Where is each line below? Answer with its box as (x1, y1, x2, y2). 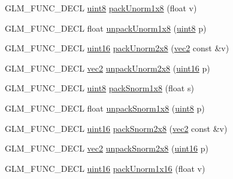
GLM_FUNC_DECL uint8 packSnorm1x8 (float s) (5, 82, 194, 94)
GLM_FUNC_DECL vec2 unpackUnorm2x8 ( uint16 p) (5, 61, 210, 74)
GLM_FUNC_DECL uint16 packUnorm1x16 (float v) (5, 162, 205, 174)
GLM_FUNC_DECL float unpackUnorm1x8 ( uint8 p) (5, 21, 207, 34)
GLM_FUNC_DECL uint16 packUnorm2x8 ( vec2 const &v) (5, 42, 229, 54)
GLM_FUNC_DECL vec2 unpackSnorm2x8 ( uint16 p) (5, 142, 208, 155)
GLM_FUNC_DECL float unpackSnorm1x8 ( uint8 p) (5, 101, 205, 114)
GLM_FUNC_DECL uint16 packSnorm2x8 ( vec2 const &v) (5, 122, 228, 134)
